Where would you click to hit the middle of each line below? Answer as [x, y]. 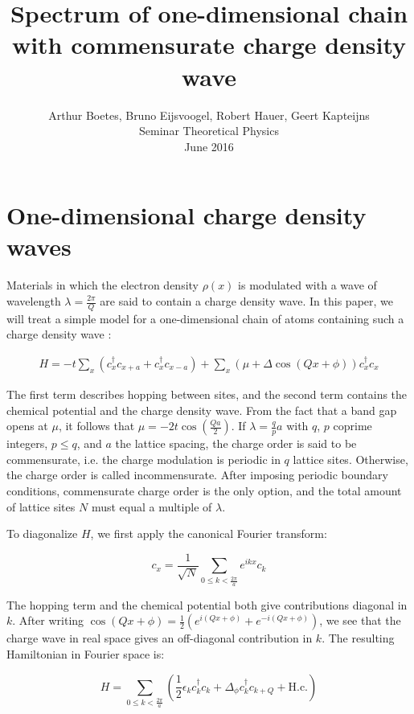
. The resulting [358, 638]
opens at [27, 426]
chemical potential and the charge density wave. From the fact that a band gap [202, 410]
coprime [353, 426]
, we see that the [360, 620]
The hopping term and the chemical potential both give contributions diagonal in [207, 604]
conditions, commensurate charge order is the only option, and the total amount [204, 491]
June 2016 [209, 146]
